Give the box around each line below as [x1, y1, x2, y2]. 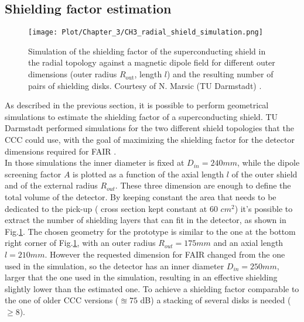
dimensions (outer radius [28, 68, 117, 80]
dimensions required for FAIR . [5, 145, 117, 157]
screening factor [5, 167, 62, 180]
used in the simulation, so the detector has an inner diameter [5, 259, 224, 272]
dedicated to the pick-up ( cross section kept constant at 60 [5, 202, 218, 214]
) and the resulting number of [167, 68, 274, 80]
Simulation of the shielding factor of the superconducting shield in [28, 44, 266, 57]
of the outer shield [231, 167, 298, 180]
